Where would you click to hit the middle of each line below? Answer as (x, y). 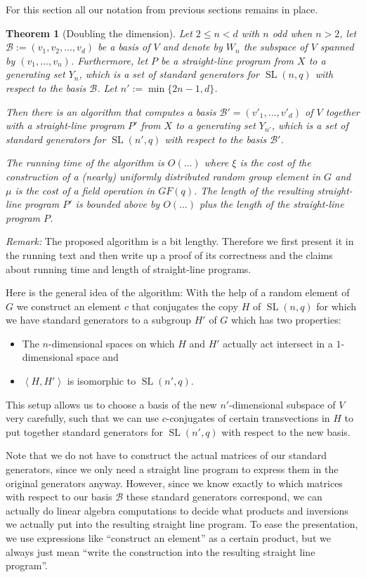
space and (97, 357)
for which (336, 306)
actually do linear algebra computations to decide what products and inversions (177, 510)
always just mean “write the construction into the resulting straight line (161, 551)
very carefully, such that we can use (82, 418)
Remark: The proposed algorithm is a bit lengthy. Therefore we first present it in (180, 241)
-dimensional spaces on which (111, 343)
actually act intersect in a (278, 343)
